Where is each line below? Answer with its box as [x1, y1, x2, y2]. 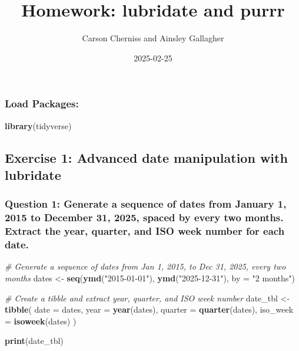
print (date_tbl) [5, 334, 64, 347]
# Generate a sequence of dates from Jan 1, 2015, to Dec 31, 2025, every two [5, 260, 286, 273]
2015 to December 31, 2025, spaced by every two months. [5, 210, 284, 225]
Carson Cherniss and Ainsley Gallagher [82, 32, 224, 44]
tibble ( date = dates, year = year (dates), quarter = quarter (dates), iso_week [5, 303, 294, 316]
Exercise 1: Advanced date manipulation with [5, 148, 288, 166]
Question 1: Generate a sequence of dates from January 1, [5, 196, 287, 211]
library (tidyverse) [5, 119, 72, 132]
